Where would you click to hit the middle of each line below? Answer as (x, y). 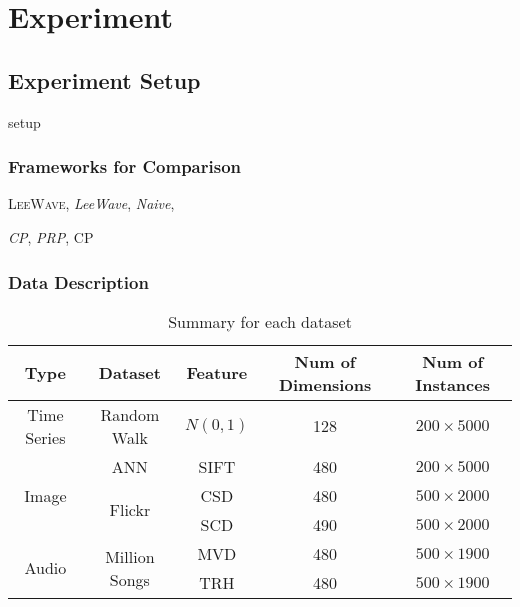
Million (130, 556)
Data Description (78, 281)
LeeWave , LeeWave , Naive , (91, 203)
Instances (452, 384)
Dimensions (325, 384)
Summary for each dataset (260, 321)
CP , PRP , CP (51, 236)
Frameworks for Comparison (125, 166)
